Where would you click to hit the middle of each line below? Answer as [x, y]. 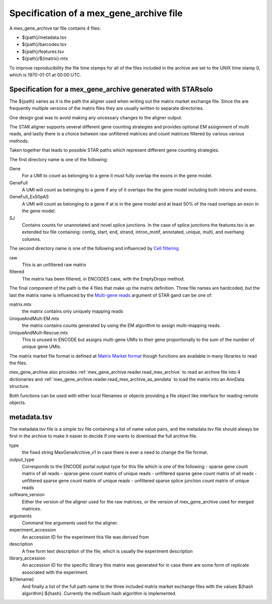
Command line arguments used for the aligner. [70, 523]
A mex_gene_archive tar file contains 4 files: [55, 28]
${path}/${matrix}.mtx [45, 58]
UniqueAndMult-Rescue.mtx [39, 332]
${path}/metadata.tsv [44, 37]
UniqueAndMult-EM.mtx [34, 318]
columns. [31, 239]
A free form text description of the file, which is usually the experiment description [108, 551]
